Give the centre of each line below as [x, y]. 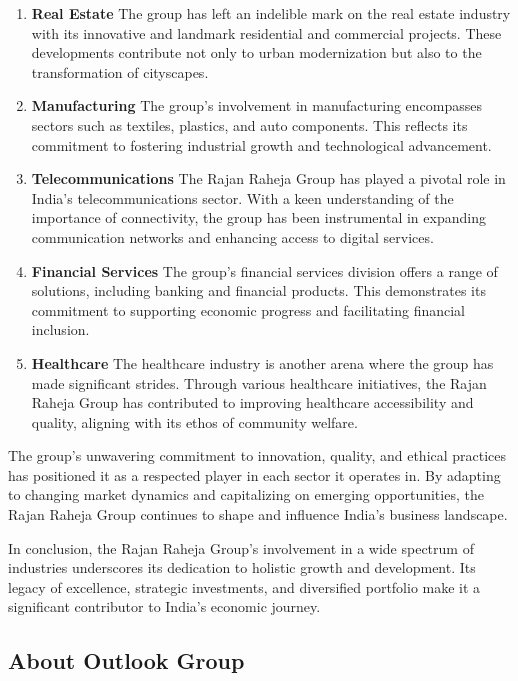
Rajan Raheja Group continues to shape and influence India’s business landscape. [258, 514]
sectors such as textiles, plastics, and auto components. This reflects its [249, 124]
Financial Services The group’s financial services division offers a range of [264, 270]
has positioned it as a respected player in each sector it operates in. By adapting [254, 474]
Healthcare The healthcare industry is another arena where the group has [262, 362]
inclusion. [60, 329]
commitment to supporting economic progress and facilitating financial [248, 309]
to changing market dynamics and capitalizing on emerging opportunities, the [246, 494]
